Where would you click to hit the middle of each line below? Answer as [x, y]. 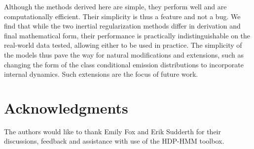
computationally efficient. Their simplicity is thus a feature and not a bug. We [122, 16]
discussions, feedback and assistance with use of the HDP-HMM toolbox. [114, 141]
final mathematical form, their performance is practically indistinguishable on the [127, 35]
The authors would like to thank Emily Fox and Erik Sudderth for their [112, 131]
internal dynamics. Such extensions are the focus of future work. [101, 74]
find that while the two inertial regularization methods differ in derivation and [122, 26]
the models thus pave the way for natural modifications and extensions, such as [124, 54]
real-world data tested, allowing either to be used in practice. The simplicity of [123, 45]
